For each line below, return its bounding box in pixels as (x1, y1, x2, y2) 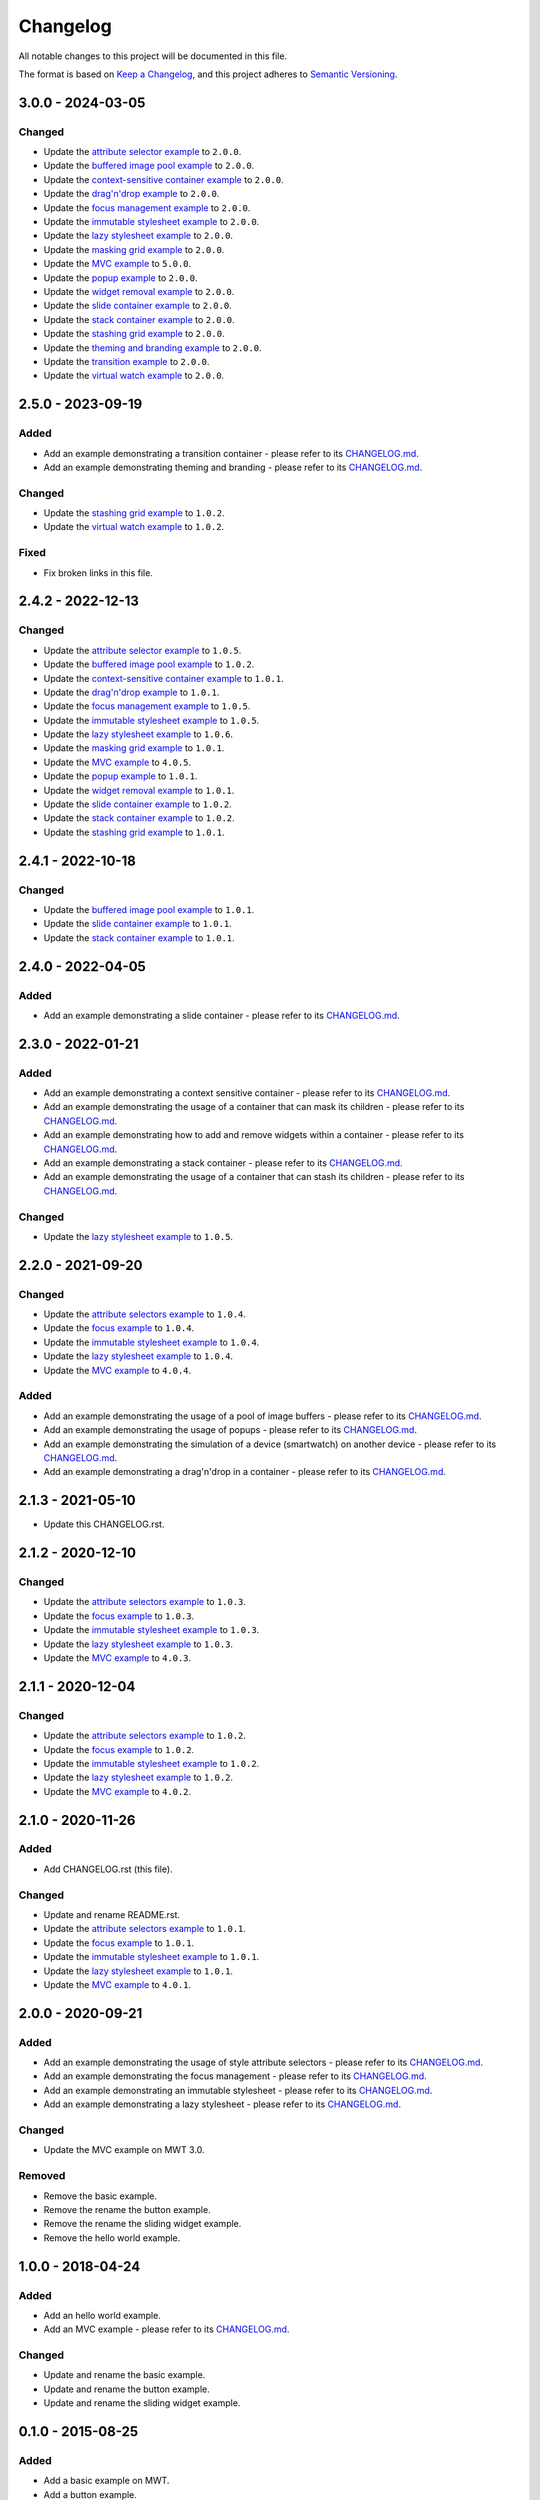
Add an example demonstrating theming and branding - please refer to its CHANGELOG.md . (43, 461, 423, 473)
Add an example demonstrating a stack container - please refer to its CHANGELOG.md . (43, 1157, 404, 1169)
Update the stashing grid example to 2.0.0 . (43, 328, 225, 340)
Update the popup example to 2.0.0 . (43, 271, 198, 284)
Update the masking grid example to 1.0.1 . (43, 742, 225, 754)
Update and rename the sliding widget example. (43, 2397, 241, 2409)
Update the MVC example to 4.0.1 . (43, 1978, 192, 1990)
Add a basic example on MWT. (43, 2475, 170, 2487)
